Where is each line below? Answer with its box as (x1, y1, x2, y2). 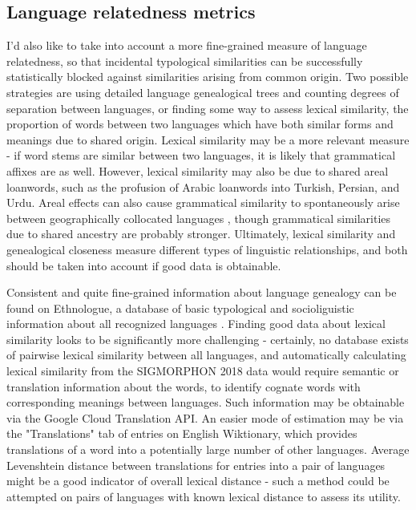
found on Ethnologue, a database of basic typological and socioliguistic (6, 299, 354, 316)
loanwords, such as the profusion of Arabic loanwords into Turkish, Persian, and (6, 178, 400, 195)
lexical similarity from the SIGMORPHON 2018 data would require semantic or (6, 362, 399, 379)
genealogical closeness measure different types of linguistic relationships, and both (6, 241, 408, 257)
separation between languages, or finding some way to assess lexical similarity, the (6, 99, 409, 116)
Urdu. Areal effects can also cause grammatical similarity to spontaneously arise (6, 194, 400, 211)
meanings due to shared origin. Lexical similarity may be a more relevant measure (6, 131, 410, 148)
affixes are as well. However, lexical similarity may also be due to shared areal (6, 162, 389, 179)
